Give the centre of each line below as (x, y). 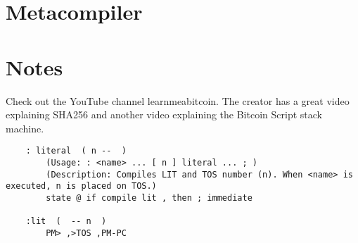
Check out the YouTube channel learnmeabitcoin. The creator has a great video (178, 100)
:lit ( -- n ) (66, 222)
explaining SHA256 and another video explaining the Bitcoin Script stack (164, 114)
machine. (25, 128)
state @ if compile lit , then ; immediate (149, 198)
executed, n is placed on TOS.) (81, 186)
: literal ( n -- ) (76, 151)
